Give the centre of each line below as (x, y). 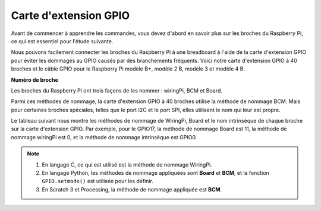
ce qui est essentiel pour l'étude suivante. (62, 41)
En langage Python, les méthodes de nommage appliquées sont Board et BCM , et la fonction (156, 173)
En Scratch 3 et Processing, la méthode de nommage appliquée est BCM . (132, 189)
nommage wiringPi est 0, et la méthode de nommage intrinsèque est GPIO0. (104, 137)
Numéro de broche (35, 79)
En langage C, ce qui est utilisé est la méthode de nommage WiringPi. (127, 164)
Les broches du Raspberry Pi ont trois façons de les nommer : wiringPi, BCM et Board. (117, 90)
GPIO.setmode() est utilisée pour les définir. (98, 181)
